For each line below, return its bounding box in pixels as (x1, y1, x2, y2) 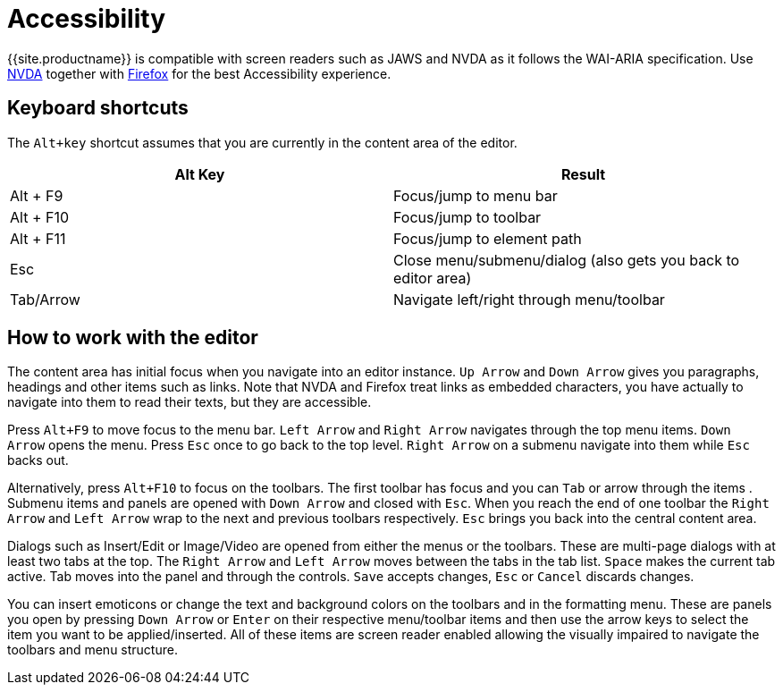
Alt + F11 (10, 229, 66, 248)
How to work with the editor (7, 326, 258, 350)
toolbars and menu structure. (7, 642, 178, 658)
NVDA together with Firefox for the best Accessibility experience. (7, 65, 391, 81)
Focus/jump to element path (393, 229, 582, 248)
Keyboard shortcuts (7, 97, 189, 120)
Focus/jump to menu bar (393, 186, 558, 205)
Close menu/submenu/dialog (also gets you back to (393, 250, 740, 269)
